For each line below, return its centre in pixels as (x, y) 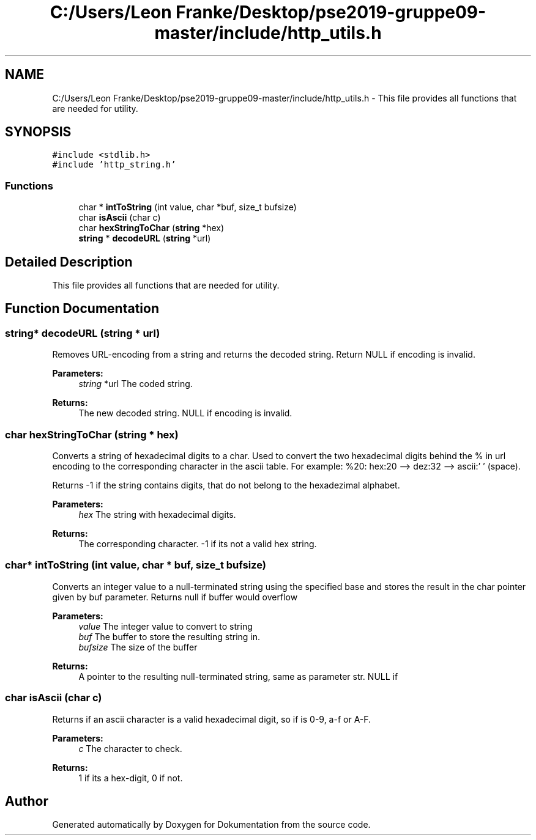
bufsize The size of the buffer (138, 647)
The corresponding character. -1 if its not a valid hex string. (198, 544)
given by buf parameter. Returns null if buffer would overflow (175, 597)
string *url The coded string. (136, 384)
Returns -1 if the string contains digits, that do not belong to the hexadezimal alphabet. (226, 485)
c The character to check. (130, 748)
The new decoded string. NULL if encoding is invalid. (185, 413)
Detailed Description (69, 262)
